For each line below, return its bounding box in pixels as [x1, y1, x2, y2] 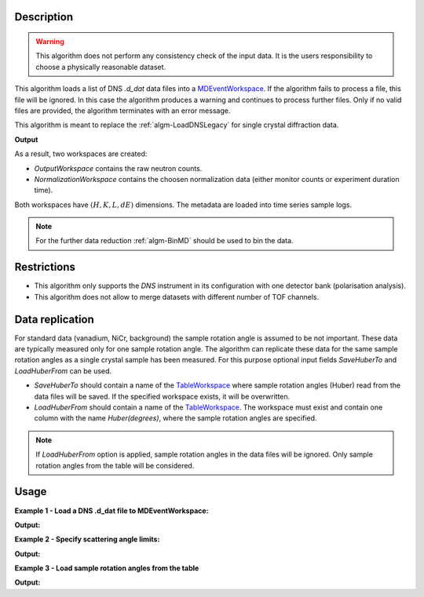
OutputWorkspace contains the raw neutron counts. [34, 163, 203, 173]
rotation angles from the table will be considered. [35, 460, 195, 470]
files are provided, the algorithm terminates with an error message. [14, 106, 231, 115]
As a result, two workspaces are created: [14, 149, 148, 158]
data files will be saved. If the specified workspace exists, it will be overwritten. [34, 391, 291, 401]
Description [14, 10, 74, 24]
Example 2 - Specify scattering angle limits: [14, 534, 160, 544]
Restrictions [14, 260, 76, 274]
